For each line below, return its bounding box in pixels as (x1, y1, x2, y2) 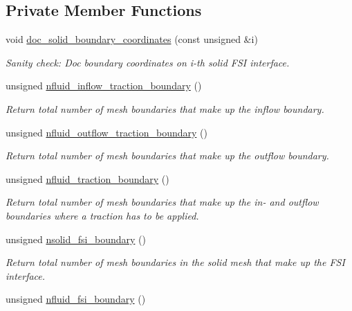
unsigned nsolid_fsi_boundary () (6, 231, 146, 246)
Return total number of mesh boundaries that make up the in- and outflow (6, 195, 319, 209)
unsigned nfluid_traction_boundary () (6, 171, 169, 186)
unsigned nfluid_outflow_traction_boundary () (6, 125, 207, 139)
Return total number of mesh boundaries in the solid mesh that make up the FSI (6, 255, 345, 269)
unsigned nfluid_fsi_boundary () (6, 292, 146, 306)
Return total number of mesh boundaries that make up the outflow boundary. (6, 148, 329, 163)
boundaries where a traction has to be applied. (6, 208, 199, 222)
